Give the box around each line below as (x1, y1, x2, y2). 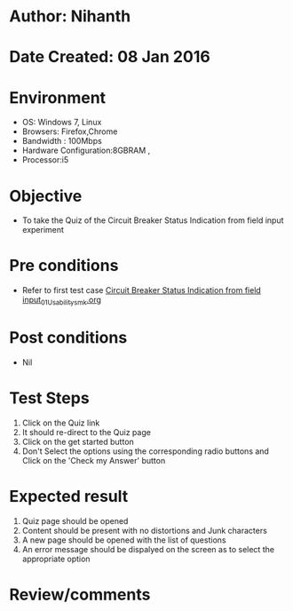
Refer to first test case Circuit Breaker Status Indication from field (21, 285, 262, 296)
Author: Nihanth (9, 6, 131, 27)
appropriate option (21, 553, 91, 564)
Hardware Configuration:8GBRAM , (21, 145, 151, 156)
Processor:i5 (21, 155, 69, 165)
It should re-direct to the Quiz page (21, 426, 151, 437)
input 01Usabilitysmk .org (21, 295, 102, 307)
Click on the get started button (21, 436, 135, 447)
